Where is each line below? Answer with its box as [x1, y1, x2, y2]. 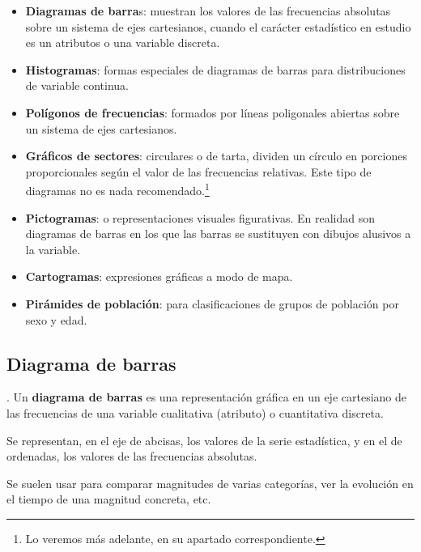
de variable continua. [25, 77, 130, 94]
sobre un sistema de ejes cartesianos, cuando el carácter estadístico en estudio [25, 18, 411, 35]
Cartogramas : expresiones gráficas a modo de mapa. [25, 268, 293, 285]
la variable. [25, 240, 81, 257]
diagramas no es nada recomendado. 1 [25, 180, 210, 198]
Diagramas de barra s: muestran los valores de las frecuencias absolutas [25, 2, 391, 19]
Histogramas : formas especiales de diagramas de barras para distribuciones [25, 61, 406, 78]
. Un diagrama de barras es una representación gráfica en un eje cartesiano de [6, 389, 407, 406]
